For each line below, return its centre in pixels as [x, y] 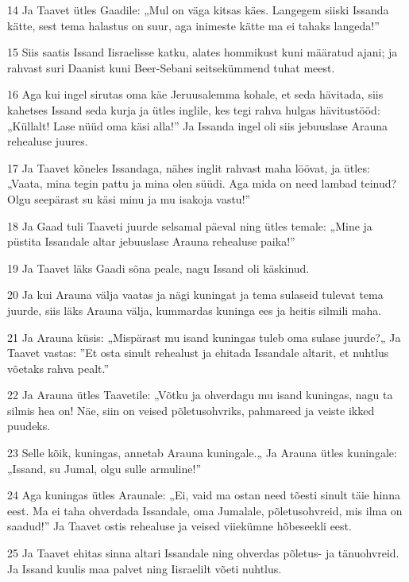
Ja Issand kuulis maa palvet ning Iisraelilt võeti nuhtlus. [145, 568]
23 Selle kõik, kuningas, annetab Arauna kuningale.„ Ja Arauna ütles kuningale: [202, 453]
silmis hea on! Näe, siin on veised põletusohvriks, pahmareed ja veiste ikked [191, 410]
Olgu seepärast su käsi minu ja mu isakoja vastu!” [129, 198]
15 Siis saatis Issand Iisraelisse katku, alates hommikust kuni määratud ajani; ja [203, 52]
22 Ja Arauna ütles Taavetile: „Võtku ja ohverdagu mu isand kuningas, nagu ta [200, 395]
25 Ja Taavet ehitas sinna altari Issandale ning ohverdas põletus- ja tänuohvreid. [203, 553]
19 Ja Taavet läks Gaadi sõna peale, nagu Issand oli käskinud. [158, 268]
